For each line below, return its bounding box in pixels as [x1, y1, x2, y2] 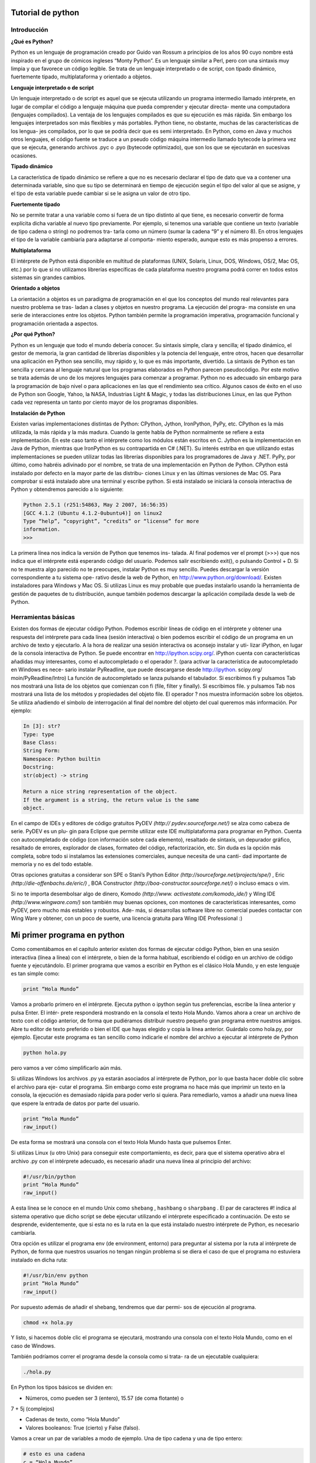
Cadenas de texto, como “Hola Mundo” [25, 1416, 120, 1423]
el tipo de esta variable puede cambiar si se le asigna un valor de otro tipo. [11, 190, 191, 197]
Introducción [11, 26, 49, 34]
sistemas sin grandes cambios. [11, 274, 86, 281]
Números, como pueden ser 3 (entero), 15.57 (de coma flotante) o [25, 1395, 184, 1402]
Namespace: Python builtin [23, 755, 101, 762]
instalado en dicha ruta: [11, 1256, 68, 1263]
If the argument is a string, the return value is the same [23, 796, 200, 803]
